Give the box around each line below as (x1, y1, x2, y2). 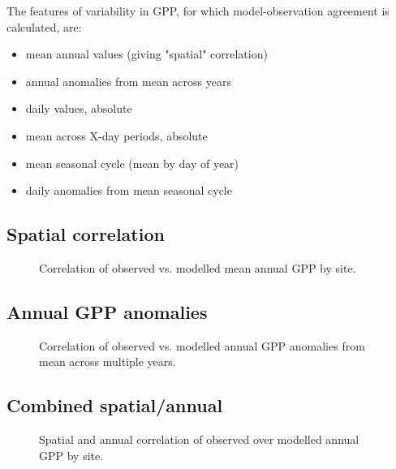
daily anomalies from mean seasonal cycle (25, 182, 232, 199)
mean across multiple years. (39, 353, 176, 370)
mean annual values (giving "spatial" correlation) (25, 45, 268, 62)
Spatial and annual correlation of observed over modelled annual (39, 431, 359, 448)
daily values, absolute (25, 100, 132, 117)
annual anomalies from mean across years (25, 72, 231, 89)
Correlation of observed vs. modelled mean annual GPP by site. (39, 259, 356, 276)
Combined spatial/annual (6, 393, 223, 418)
